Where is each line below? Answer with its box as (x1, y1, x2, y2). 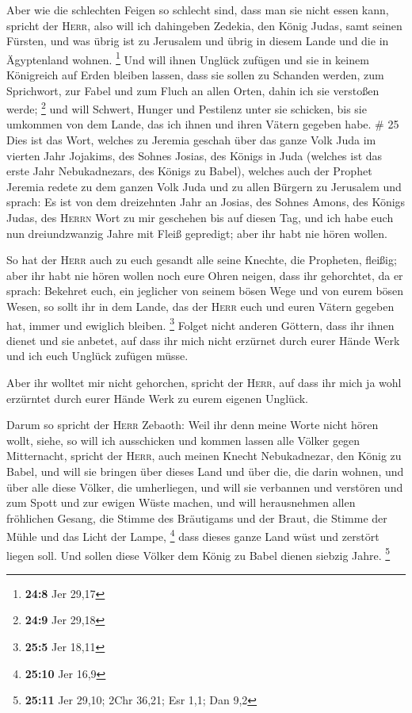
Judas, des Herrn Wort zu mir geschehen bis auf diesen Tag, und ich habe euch (6, 209, 394, 226)
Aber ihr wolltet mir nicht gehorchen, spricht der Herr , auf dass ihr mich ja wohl (6, 374, 402, 391)
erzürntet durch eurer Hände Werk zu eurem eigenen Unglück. (6, 389, 308, 406)
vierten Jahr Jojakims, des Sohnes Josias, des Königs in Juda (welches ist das (6, 147, 383, 163)
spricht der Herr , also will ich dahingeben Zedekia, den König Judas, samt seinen (6, 17, 402, 33)
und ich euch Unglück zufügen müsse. (6, 347, 189, 364)
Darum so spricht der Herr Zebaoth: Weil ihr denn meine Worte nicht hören (6, 416, 379, 433)
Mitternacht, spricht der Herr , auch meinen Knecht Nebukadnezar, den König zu (6, 447, 402, 464)
